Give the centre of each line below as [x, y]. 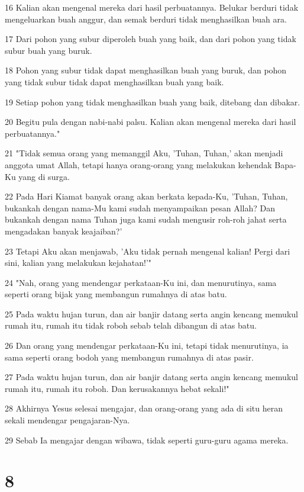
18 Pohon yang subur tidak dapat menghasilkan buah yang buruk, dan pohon [146, 70]
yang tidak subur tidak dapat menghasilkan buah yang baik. [114, 81]
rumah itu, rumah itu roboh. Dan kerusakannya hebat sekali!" [117, 388]
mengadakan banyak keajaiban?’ [64, 231]
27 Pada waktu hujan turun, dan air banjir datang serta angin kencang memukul [151, 377]
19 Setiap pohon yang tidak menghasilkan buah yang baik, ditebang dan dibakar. [153, 102]
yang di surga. [44, 176]
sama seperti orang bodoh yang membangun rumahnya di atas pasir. [129, 357]
